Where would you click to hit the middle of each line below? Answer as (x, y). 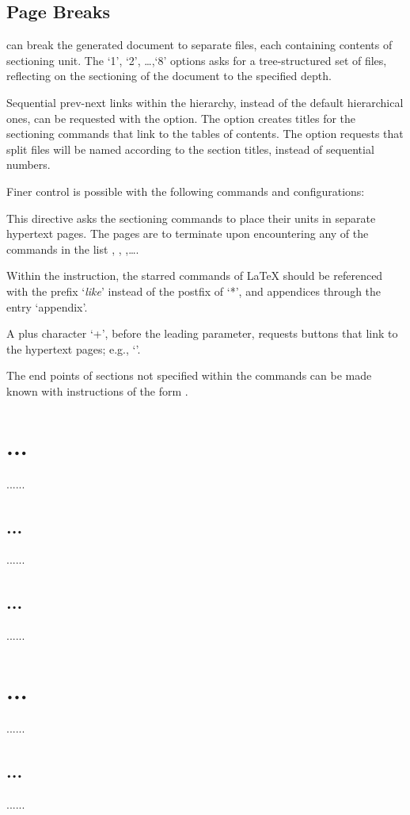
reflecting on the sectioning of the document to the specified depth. (169, 76)
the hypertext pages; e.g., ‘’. (74, 348)
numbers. (28, 165)
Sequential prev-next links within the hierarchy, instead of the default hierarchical (205, 102)
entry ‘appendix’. (47, 306)
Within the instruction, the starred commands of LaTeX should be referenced (195, 275)
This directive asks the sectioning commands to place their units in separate (191, 218)
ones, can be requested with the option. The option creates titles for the (181, 118)
